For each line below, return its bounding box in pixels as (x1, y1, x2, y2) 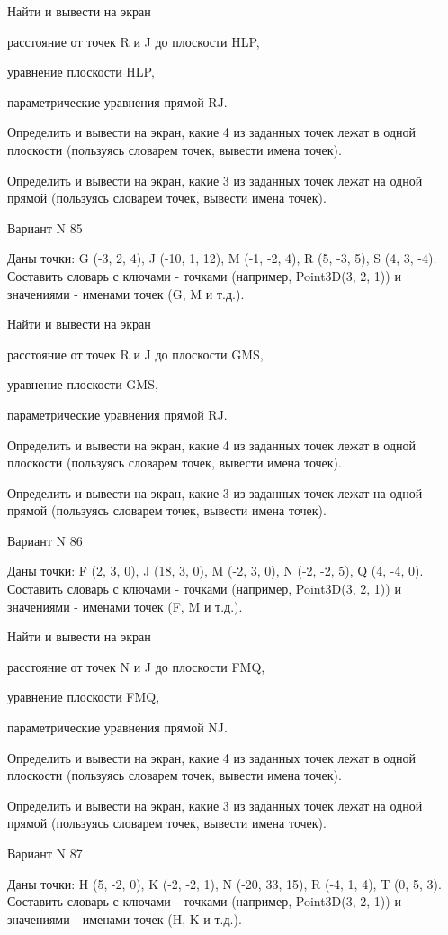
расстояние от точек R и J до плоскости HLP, (7, 32, 260, 50)
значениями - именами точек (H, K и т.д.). (7, 909, 242, 928)
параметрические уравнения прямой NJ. (7, 718, 228, 737)
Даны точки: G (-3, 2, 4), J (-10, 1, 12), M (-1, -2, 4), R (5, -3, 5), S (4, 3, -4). (7, 249, 437, 268)
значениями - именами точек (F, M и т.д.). (7, 596, 243, 615)
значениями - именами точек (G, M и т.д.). (7, 284, 245, 303)
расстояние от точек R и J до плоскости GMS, (7, 344, 264, 363)
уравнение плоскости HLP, (7, 62, 155, 81)
